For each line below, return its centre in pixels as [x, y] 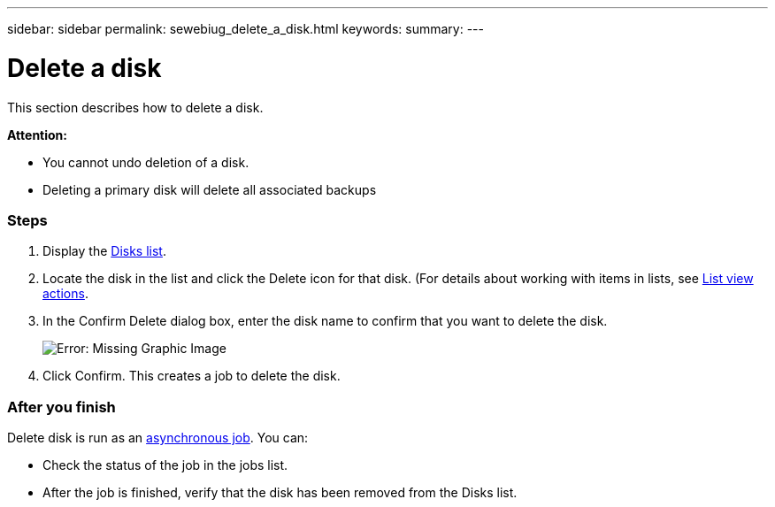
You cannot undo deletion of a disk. [146, 162]
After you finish [61, 407]
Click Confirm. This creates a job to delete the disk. [192, 376]
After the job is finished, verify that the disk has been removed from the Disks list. [280, 492]
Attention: [37, 134]
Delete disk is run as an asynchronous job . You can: [158, 438]
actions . [65, 294]
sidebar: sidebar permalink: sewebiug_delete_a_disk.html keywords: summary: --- [246, 29]
